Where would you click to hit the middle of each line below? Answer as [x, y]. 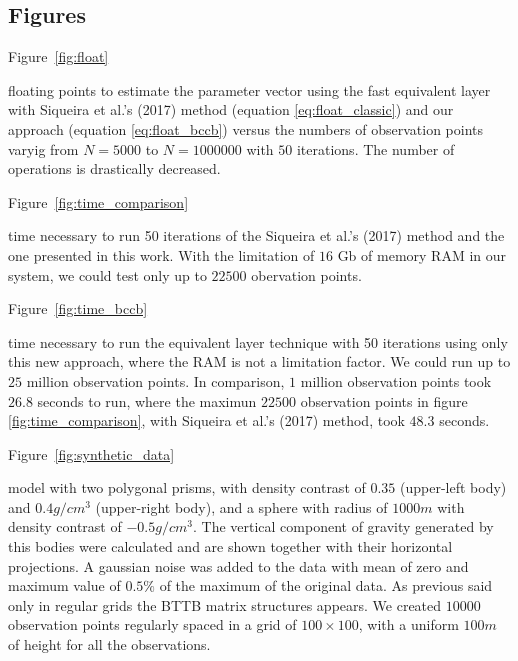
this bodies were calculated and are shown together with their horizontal [230, 546]
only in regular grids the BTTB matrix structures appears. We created [225, 604]
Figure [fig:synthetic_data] [91, 453]
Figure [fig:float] [58, 56]
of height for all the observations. [109, 644]
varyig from [43, 148]
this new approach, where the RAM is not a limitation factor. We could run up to [259, 361]
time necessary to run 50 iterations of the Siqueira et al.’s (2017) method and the [256, 235]
